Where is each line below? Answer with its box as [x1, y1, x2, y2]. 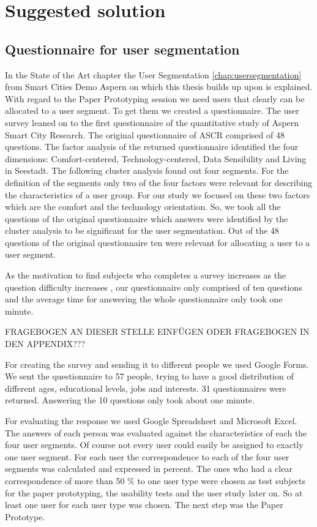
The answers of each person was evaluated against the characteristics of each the [5, 426, 307, 439]
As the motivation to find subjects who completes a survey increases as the [5, 269, 286, 282]
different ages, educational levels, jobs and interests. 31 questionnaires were [5, 381, 286, 394]
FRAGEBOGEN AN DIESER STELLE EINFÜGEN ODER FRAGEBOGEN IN [5, 325, 310, 338]
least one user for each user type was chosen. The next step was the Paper [5, 498, 283, 511]
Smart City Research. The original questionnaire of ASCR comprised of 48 [5, 128, 285, 141]
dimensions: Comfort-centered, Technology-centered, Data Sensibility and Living [5, 152, 307, 165]
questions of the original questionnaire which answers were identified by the [5, 212, 288, 225]
